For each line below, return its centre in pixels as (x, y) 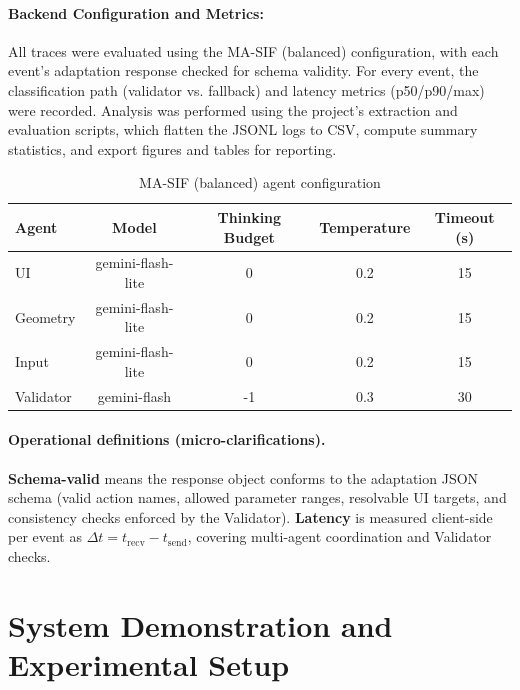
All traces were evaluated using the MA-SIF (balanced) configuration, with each (253, 50)
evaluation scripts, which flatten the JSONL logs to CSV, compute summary (243, 129)
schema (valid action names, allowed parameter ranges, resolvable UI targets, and (257, 497)
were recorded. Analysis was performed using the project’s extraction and (233, 109)
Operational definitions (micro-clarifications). (167, 439)
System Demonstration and (200, 624)
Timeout (464, 216)
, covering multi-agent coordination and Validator (339, 536)
